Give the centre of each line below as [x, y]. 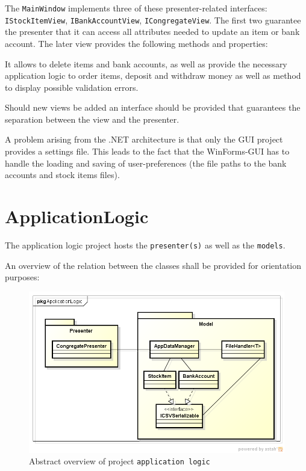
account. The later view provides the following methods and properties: [136, 43]
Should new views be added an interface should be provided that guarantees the [153, 107]
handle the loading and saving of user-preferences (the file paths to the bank [146, 163]
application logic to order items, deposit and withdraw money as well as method [153, 75]
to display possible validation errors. [72, 87]
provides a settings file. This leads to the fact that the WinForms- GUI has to [147, 151]
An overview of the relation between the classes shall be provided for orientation [153, 265]
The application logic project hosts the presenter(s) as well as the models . [145, 245]
